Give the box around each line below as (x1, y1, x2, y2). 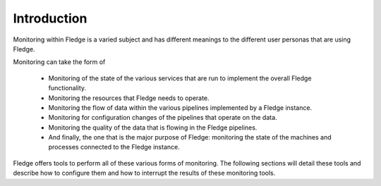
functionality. (48, 84, 87, 92)
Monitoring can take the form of (13, 58, 106, 66)
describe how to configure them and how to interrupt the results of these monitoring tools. (13, 169, 276, 178)
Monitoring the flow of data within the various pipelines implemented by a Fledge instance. (48, 103, 313, 112)
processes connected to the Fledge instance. (48, 143, 180, 151)
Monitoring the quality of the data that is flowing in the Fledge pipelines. (48, 123, 258, 132)
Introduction (13, 11, 87, 26)
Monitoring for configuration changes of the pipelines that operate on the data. (48, 113, 278, 122)
